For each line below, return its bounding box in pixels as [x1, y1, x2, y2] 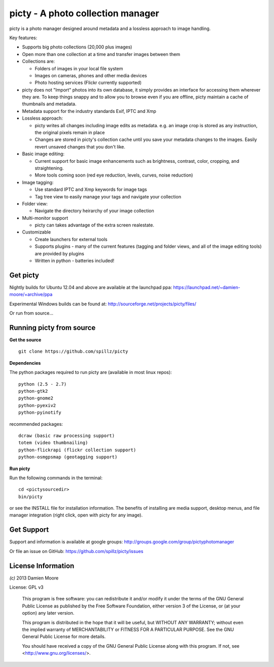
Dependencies [9, 360, 41, 366]
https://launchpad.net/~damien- [173, 284, 241, 290]
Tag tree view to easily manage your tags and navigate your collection [35, 193, 181, 199]
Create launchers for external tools [35, 236, 108, 242]
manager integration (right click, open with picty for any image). [9, 512, 143, 518]
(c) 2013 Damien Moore [9, 575, 59, 581]
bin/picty [18, 494, 43, 500]
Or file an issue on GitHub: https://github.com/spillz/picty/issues [9, 548, 144, 554]
